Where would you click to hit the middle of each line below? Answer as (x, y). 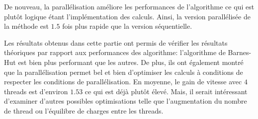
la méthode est (26, 26)
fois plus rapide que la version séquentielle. (127, 26)
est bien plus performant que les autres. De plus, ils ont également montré (131, 62)
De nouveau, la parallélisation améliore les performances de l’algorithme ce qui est (129, 6)
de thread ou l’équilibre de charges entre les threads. (84, 110)
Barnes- (240, 52)
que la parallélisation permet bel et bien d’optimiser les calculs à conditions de (124, 72)
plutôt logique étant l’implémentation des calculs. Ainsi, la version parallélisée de (127, 16)
